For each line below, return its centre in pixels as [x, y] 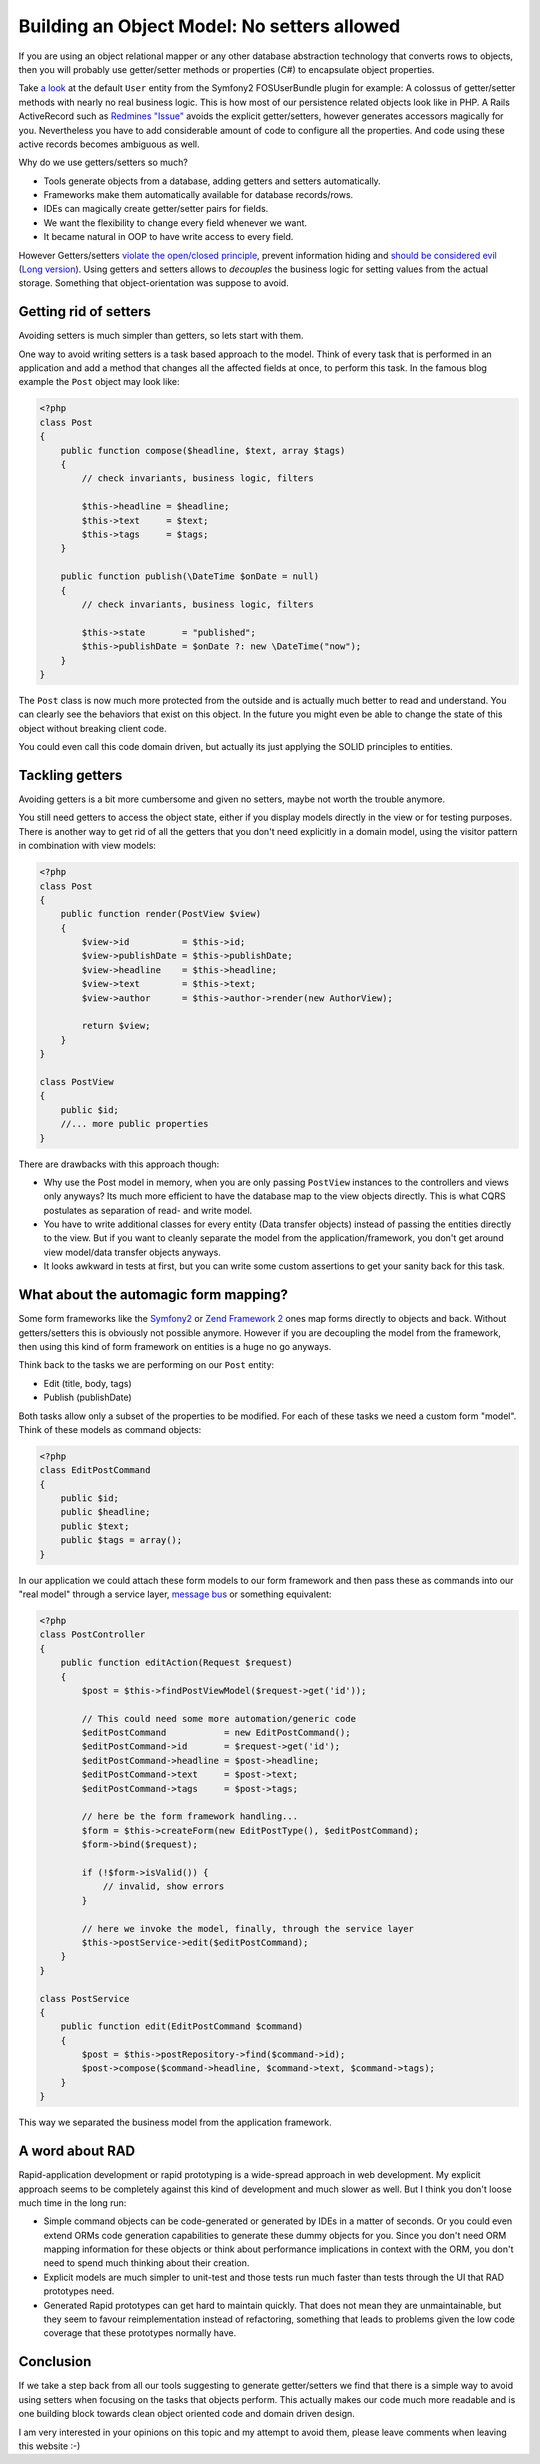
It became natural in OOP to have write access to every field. [168, 237]
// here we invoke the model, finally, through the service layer [248, 1928]
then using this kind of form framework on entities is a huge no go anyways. [175, 1346]
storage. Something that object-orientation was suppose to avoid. [153, 283]
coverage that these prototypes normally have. [140, 2333]
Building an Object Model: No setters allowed [209, 26]
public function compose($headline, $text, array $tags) [203, 450]
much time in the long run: [72, 2202]
